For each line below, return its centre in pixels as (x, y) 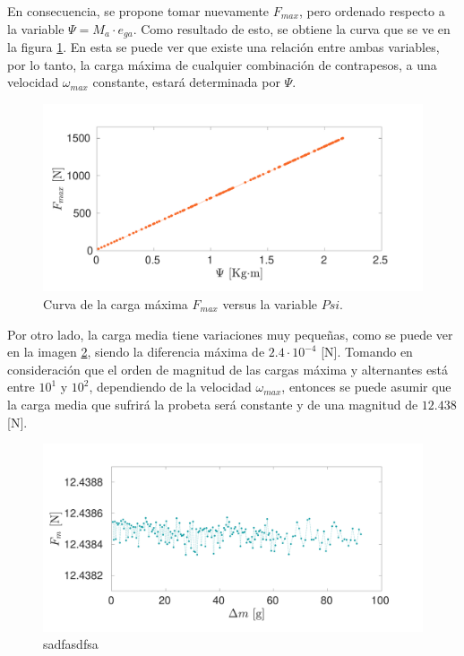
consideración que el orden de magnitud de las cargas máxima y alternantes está (228, 369)
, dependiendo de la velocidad (170, 387)
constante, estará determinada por (186, 82)
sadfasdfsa (71, 644)
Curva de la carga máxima (116, 303)
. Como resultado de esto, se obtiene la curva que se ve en (292, 28)
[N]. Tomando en (367, 352)
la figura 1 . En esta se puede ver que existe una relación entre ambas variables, (223, 47)
